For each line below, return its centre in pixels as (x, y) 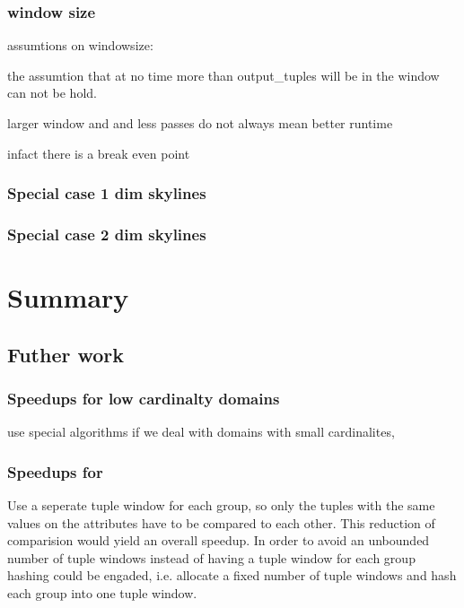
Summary (68, 297)
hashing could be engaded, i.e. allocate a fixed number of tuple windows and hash (232, 575)
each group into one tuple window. (102, 593)
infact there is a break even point (99, 153)
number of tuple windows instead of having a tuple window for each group (211, 557)
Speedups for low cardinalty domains (144, 398)
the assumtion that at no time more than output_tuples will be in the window (223, 75)
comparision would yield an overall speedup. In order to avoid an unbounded (219, 540)
